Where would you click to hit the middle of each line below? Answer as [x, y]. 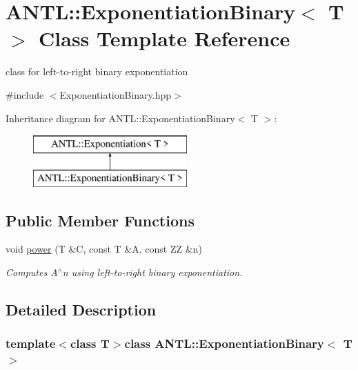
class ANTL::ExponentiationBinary [224, 343]
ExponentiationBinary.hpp [116, 94]
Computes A [32, 272]
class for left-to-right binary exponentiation [97, 71]
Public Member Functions [100, 220]
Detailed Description [81, 310]
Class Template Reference [165, 38]
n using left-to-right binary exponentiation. [152, 272]
